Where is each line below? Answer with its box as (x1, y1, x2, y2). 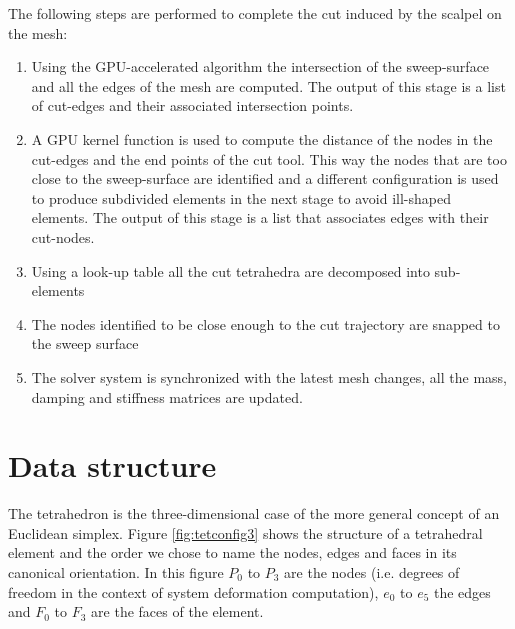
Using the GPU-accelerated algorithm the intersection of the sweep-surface (31, 56, 490, 77)
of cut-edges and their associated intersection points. (31, 95, 354, 116)
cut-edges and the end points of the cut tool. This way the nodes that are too (31, 148, 507, 169)
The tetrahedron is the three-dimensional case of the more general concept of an (8, 503, 500, 524)
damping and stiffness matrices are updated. (31, 386, 303, 407)
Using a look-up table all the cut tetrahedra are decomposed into (31, 260, 430, 281)
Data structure (8, 445, 217, 486)
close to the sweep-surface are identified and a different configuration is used (31, 168, 499, 189)
